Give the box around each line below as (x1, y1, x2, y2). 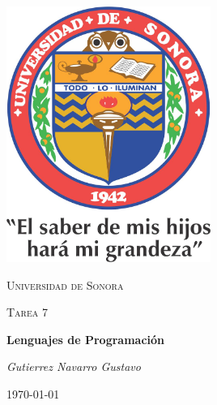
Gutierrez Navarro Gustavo (6, 358, 141, 375)
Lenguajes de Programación (6, 330, 165, 347)
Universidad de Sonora (6, 276, 124, 293)
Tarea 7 (6, 304, 48, 321)
